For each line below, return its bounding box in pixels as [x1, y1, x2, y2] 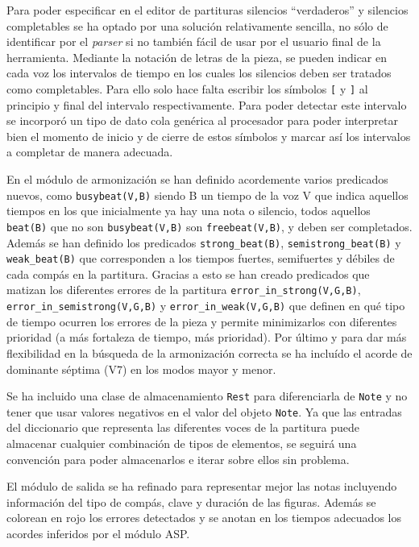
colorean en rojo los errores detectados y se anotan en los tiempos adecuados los [6, 509, 401, 526]
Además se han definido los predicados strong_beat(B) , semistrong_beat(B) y [6, 234, 401, 251]
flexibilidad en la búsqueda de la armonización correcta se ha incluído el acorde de [6, 344, 413, 361]
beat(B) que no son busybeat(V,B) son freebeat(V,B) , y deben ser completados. [6, 218, 413, 234]
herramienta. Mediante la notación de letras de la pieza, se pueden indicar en [6, 48, 388, 65]
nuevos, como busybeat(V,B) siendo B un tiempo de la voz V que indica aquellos [6, 186, 409, 203]
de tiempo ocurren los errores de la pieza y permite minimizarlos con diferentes [6, 313, 397, 329]
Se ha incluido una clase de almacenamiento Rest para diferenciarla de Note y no [6, 387, 408, 404]
